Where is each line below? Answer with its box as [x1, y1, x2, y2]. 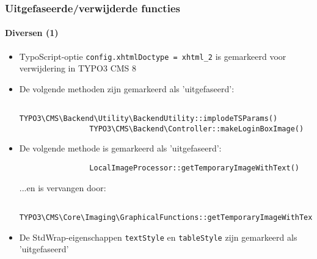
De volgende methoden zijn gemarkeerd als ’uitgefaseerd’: [19, 82, 235, 95]
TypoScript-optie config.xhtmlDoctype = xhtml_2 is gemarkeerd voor [19, 49, 286, 62]
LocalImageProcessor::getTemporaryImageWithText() [89, 164, 299, 173]
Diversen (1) [5, 26, 59, 39]
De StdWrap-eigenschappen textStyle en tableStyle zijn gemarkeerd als [19, 230, 297, 243]
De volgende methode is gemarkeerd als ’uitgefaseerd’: [19, 142, 222, 155]
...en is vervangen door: [19, 181, 106, 194]
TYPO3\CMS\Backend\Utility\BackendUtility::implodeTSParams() [19, 114, 278, 123]
